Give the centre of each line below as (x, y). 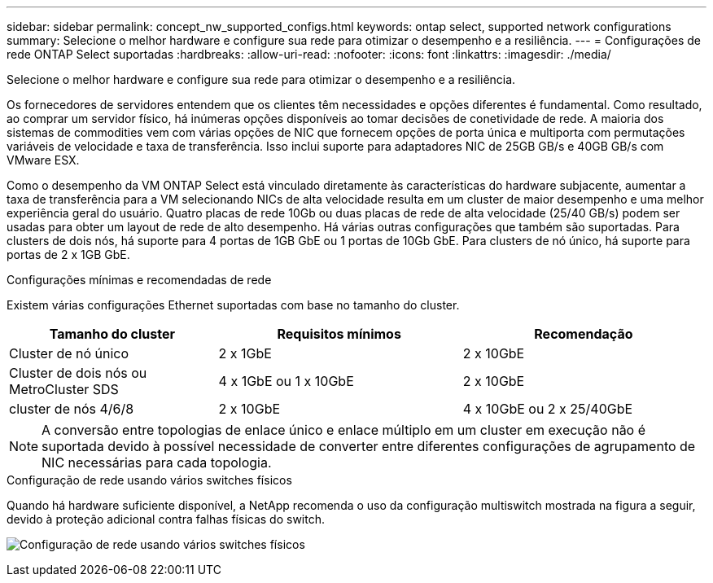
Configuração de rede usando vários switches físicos (149, 480)
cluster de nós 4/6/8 (72, 409)
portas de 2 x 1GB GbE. (68, 254)
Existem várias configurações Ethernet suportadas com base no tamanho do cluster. (233, 305)
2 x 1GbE (245, 353)
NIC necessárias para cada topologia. (157, 462)
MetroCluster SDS (64, 389)
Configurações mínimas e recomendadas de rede (139, 280)
